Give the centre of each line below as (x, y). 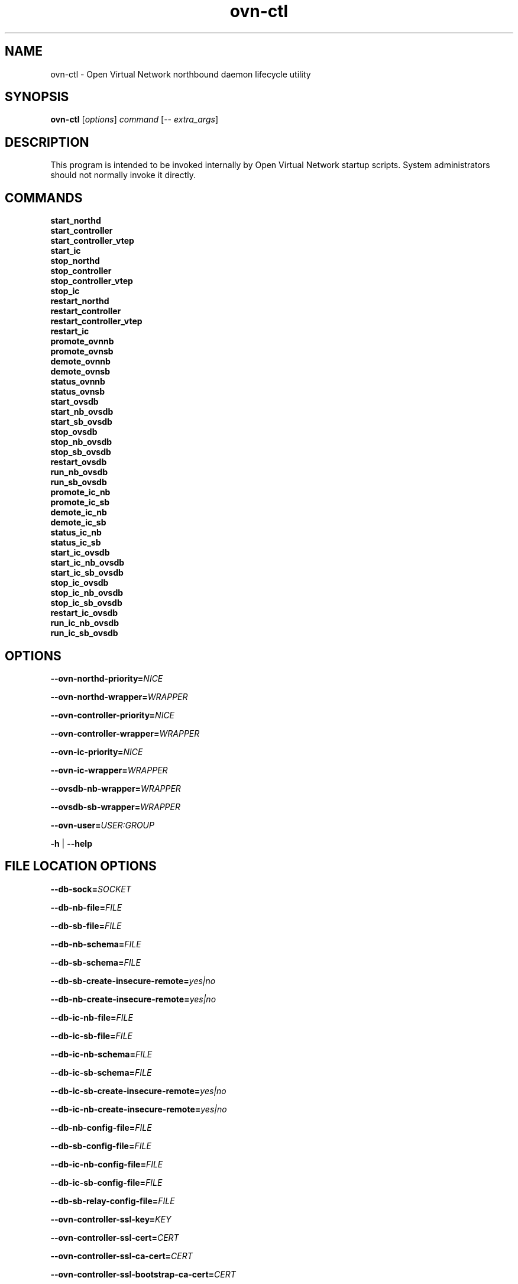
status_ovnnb (78, 382)
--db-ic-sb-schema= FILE (101, 1072)
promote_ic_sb (80, 502)
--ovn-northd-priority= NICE (107, 678)
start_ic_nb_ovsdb (88, 563)
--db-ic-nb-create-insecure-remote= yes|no (139, 1109)
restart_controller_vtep (96, 321)
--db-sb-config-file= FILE (101, 1146)
